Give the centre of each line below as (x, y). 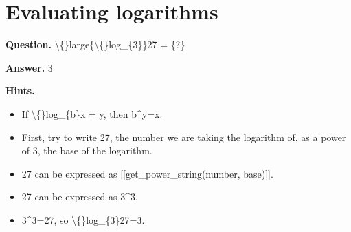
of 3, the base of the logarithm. (87, 150)
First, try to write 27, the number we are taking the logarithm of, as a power (184, 137)
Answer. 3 (29, 67)
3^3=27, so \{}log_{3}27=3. (83, 219)
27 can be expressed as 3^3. (80, 197)
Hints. (20, 91)
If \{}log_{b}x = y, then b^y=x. (92, 113)
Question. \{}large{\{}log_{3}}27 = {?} (95, 44)
